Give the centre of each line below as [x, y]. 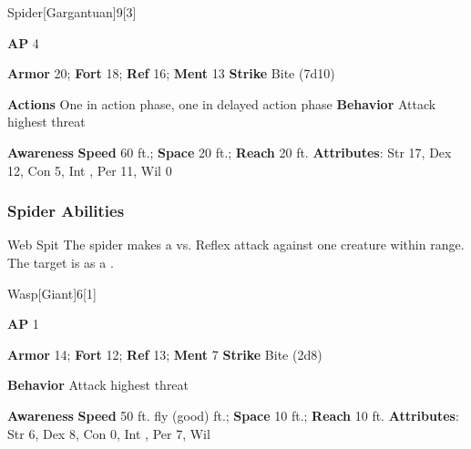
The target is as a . [61, 262]
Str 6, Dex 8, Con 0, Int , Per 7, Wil [109, 433]
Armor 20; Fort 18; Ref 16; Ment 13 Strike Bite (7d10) [171, 73]
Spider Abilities [66, 211]
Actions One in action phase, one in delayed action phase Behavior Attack [222, 103]
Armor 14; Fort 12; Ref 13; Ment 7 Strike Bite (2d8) [165, 354]
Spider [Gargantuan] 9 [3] [72, 12]
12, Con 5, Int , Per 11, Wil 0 [90, 170]
